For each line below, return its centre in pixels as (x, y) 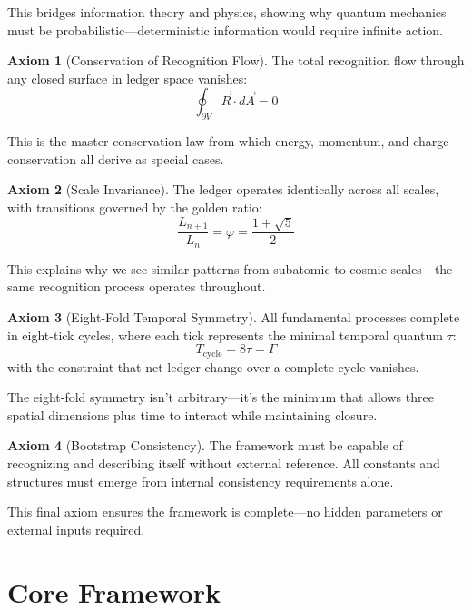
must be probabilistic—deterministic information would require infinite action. (225, 30)
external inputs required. (76, 529)
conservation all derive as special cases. (116, 158)
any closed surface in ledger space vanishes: (128, 78)
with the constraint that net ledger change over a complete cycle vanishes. (213, 366)
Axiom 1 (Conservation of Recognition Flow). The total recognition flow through (236, 60)
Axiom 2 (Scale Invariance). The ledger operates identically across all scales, (223, 189)
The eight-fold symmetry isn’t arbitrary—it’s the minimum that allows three (221, 397)
